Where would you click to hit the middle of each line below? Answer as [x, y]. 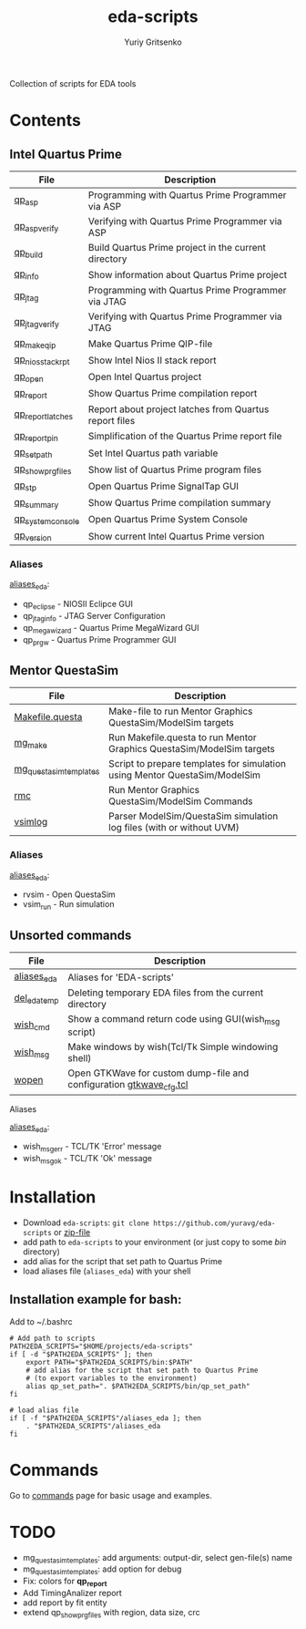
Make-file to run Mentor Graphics [181, 711]
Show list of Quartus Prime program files [175, 469]
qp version [33, 536]
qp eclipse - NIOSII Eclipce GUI [78, 605]
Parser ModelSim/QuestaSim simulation [194, 816]
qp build [29, 253]
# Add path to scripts [52, 1338]
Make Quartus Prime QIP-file [150, 344]
